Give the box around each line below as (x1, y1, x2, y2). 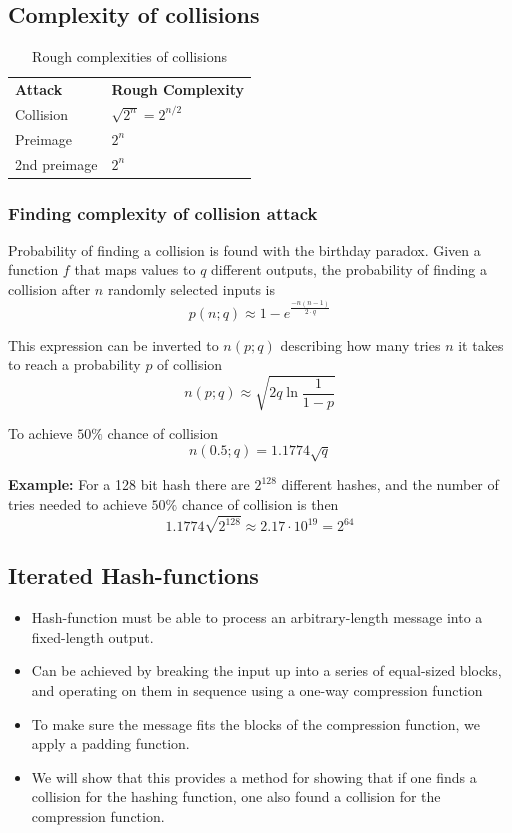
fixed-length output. (31, 626, 154, 647)
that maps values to (74, 259, 196, 280)
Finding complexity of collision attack (8, 200, 318, 225)
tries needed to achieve (8, 493, 147, 514)
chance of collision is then (181, 493, 339, 514)
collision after (8, 279, 91, 300)
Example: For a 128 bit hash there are (8, 474, 250, 495)
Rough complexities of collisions (32, 46, 227, 67)
